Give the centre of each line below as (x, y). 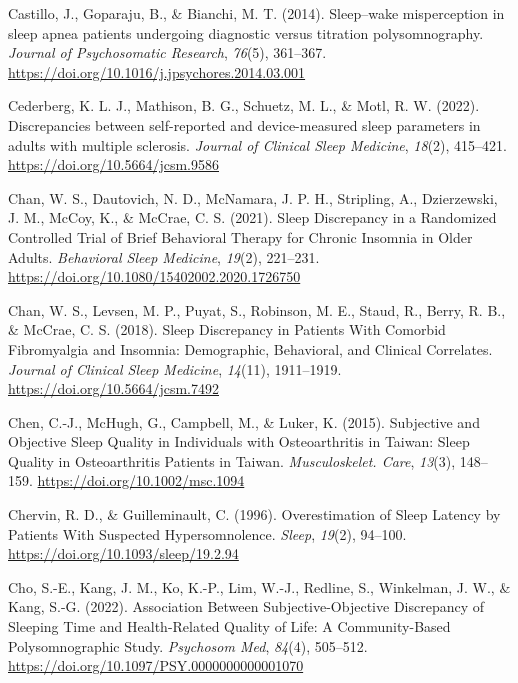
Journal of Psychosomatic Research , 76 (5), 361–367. (167, 52)
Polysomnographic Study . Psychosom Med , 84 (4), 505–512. (188, 645)
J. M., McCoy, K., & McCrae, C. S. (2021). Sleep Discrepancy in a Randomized (252, 217)
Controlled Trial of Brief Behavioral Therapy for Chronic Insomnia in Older (240, 236)
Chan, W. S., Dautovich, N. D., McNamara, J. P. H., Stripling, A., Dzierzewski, (253, 197)
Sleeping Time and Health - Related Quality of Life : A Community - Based (229, 626)
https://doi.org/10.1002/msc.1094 (141, 480)
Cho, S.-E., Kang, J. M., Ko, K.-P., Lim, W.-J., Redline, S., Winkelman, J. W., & (259, 586)
